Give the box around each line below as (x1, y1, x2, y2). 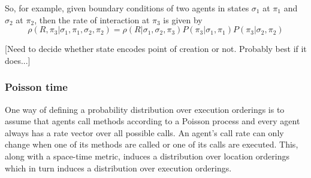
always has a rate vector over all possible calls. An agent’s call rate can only (5, 126, 284, 139)
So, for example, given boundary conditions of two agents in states (5, 2, 249, 14)
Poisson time (5, 79, 68, 94)
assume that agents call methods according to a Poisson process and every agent (5, 115, 300, 127)
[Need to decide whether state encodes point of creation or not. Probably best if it (5, 42, 307, 55)
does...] (5, 54, 31, 66)
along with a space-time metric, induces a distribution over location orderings (5, 149, 289, 162)
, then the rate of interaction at (34, 13, 150, 26)
